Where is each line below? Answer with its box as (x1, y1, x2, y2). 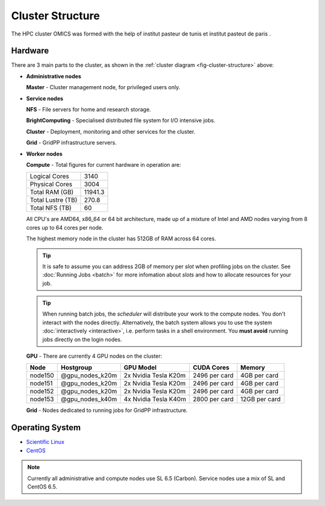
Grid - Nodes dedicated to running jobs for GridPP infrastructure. (26, 407, 188, 414)
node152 (29, 387, 54, 396)
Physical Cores (29, 180, 72, 189)
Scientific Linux (26, 439, 64, 446)
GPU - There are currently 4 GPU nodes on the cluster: (26, 352, 162, 360)
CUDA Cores (193, 363, 230, 372)
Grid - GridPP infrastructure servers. (26, 139, 117, 146)
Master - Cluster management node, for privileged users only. (26, 84, 181, 91)
